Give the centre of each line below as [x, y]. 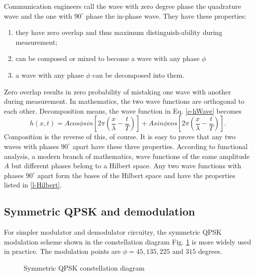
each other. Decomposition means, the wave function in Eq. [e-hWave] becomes [123, 110]
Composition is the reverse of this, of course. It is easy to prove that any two [120, 137]
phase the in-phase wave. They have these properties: [166, 15]
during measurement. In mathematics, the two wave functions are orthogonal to [124, 101]
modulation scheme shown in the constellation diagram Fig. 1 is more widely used [127, 241]
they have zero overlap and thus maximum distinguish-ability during [119, 32]
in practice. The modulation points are [63, 251]
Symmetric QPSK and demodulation [100, 211]
